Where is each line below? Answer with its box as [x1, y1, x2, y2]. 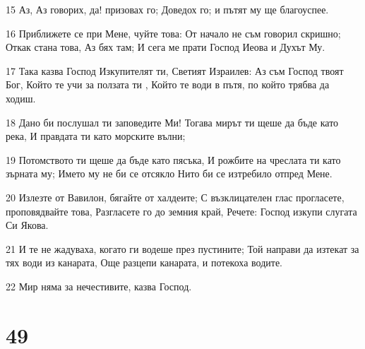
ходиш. [6, 90, 36, 105]
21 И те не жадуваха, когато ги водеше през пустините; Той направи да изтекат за [6, 241, 359, 256]
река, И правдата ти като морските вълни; [6, 129, 186, 143]
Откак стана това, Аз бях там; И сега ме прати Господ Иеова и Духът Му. [6, 40, 325, 54]
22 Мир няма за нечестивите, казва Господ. [6, 278, 192, 293]
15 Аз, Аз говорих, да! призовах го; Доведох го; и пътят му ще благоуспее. [6, 2, 329, 16]
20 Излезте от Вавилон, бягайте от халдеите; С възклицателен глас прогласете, [6, 189, 345, 204]
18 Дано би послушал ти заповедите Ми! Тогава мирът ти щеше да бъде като [6, 114, 339, 129]
